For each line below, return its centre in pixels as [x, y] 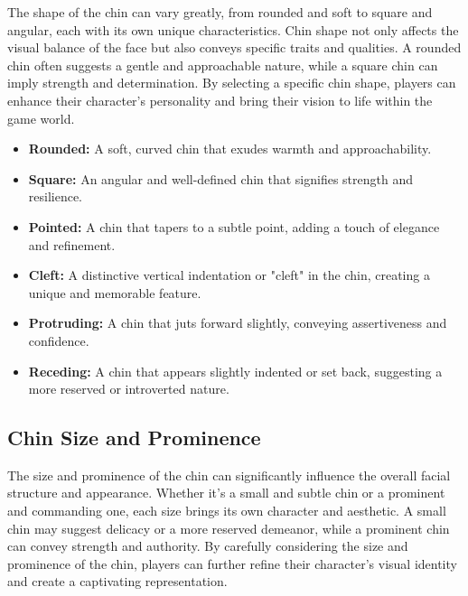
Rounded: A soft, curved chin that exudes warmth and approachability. [230, 149]
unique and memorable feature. [115, 292]
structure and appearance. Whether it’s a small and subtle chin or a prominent [226, 493]
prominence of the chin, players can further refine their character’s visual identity [232, 563]
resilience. [56, 196]
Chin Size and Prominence [134, 438]
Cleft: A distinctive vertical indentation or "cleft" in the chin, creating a [229, 275]
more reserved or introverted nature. [129, 389]
